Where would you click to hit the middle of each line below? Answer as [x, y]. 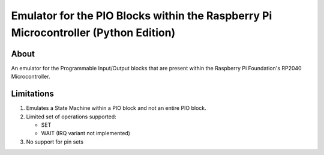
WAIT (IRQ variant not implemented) [85, 133]
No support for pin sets [55, 142]
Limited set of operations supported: [71, 117]
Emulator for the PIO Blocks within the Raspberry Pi [142, 16]
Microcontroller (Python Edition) [93, 32]
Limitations [32, 94]
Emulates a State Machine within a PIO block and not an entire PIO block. [116, 108]
